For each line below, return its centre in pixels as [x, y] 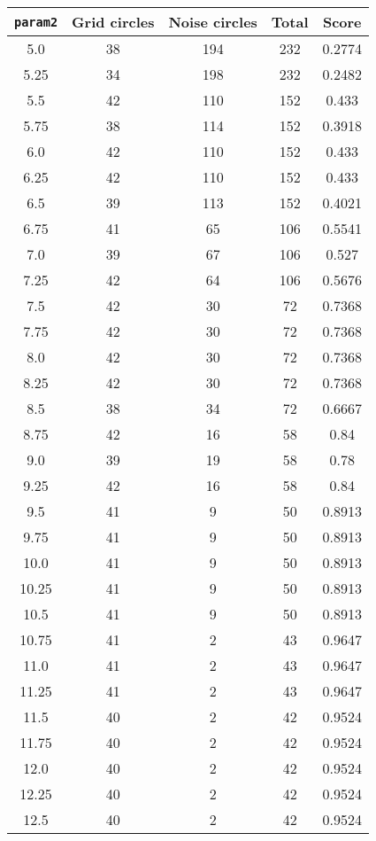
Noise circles [213, 22]
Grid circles [113, 22]
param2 [36, 22]
